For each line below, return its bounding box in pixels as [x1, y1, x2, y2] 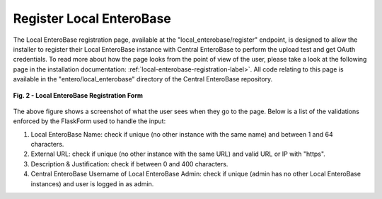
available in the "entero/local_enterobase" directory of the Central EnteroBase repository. [13, 75, 273, 84]
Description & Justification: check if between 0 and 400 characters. [30, 159, 228, 168]
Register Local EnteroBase [13, 11, 171, 26]
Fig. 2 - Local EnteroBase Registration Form [13, 91, 144, 99]
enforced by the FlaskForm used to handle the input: [13, 117, 166, 125]
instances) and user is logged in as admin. [30, 179, 154, 188]
